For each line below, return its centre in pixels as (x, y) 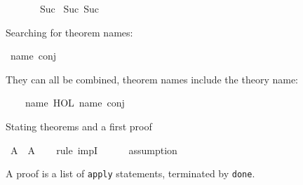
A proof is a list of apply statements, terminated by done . (130, 173)
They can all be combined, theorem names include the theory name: (152, 79)
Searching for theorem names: (69, 32)
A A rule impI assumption (94, 150)
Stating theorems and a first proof (79, 126)
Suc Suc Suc (69, 8)
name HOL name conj (75, 103)
